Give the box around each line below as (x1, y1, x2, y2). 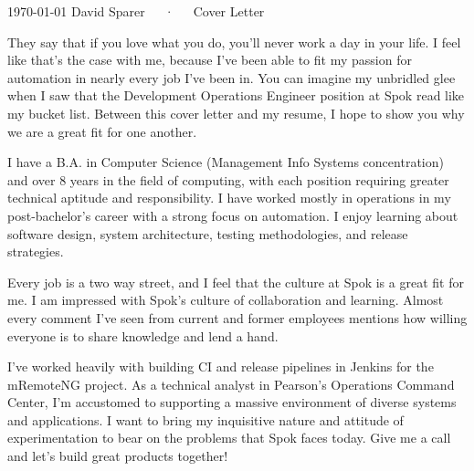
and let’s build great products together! (7, 446, 228, 466)
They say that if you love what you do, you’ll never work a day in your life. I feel (7, 32, 461, 51)
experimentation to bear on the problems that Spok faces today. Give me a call (7, 428, 451, 447)
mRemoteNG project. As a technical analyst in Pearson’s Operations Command (7, 374, 455, 393)
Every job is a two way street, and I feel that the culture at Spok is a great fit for (7, 272, 464, 291)
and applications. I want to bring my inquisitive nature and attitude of (7, 410, 404, 429)
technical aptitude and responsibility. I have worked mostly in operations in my (7, 188, 451, 207)
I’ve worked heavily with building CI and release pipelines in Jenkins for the (7, 357, 434, 376)
